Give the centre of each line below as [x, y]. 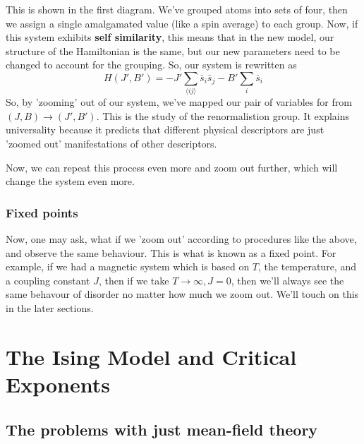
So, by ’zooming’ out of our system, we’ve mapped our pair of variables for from [179, 102]
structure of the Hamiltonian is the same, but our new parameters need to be [173, 50]
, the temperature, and [307, 266]
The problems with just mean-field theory [162, 429]
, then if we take [134, 280]
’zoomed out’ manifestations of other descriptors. [111, 144]
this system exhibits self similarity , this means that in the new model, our [170, 37]
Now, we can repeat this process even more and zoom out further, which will [172, 167]
